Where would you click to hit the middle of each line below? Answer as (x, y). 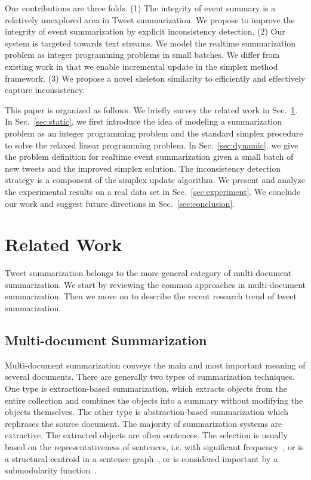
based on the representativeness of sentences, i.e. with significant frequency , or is (154, 446)
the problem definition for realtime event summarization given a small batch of (149, 157)
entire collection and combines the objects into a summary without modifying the (154, 400)
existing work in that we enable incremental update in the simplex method (141, 66)
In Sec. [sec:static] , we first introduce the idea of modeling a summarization (143, 121)
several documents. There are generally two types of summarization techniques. (150, 377)
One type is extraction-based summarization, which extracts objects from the (146, 388)
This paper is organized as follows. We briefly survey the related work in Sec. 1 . (151, 109)
